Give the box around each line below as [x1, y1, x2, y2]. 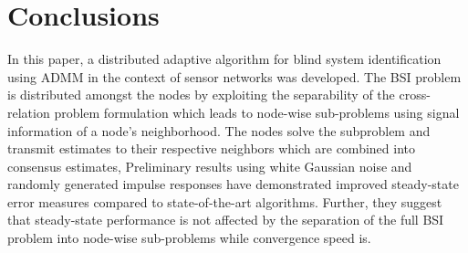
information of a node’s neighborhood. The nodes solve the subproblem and [7, 121, 431, 140]
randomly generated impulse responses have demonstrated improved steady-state [7, 174, 459, 194]
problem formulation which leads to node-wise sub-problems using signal [54, 102, 460, 121]
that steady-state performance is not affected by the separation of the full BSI [7, 210, 444, 229]
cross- [399, 85, 431, 104]
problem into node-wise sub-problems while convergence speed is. [7, 228, 371, 248]
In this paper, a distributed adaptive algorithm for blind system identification [7, 49, 442, 69]
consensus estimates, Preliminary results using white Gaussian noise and [7, 156, 412, 175]
